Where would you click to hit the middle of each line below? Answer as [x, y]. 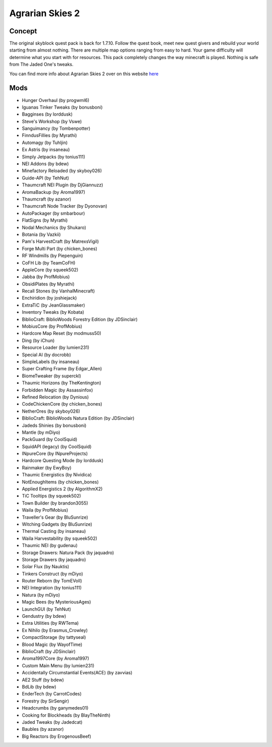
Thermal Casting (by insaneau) [54, 531]
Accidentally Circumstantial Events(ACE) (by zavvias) [77, 673]
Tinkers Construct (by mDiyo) [52, 574]
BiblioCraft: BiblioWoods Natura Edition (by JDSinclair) [78, 418]
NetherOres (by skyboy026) [51, 411]
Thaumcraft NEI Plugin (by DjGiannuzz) [62, 185]
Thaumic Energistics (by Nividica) [57, 475]
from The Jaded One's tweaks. [42, 64]
